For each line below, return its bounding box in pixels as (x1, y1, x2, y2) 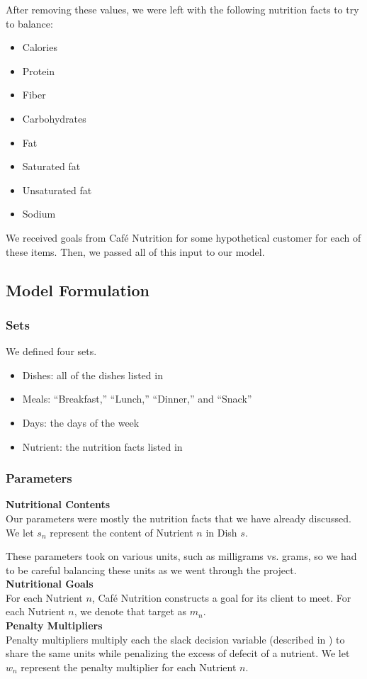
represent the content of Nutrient (50, 524, 193, 539)
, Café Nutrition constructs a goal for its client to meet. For (91, 590, 351, 605)
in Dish (205, 524, 237, 539)
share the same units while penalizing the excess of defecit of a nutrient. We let (6, 646, 350, 661)
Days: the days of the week (22, 415, 140, 430)
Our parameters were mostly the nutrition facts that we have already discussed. (6, 510, 351, 525)
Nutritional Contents (6, 497, 111, 512)
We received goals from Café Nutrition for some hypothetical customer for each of (6, 230, 361, 245)
